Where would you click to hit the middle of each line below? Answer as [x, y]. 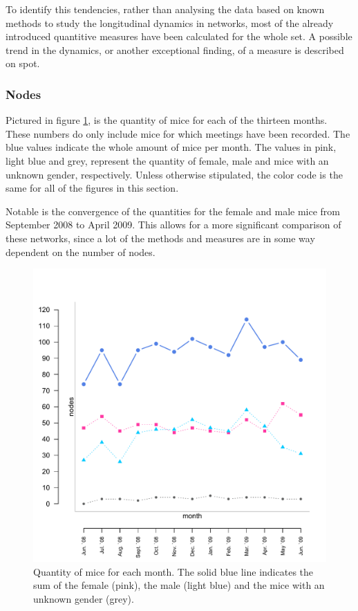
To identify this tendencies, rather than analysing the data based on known [165, 9]
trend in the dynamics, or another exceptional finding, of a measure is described [175, 49]
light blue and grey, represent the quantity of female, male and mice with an [167, 160]
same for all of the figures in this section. [92, 188]
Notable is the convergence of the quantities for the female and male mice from [173, 211]
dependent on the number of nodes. [81, 252]
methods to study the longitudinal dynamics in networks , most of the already [170, 22]
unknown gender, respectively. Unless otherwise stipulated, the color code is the [174, 174]
